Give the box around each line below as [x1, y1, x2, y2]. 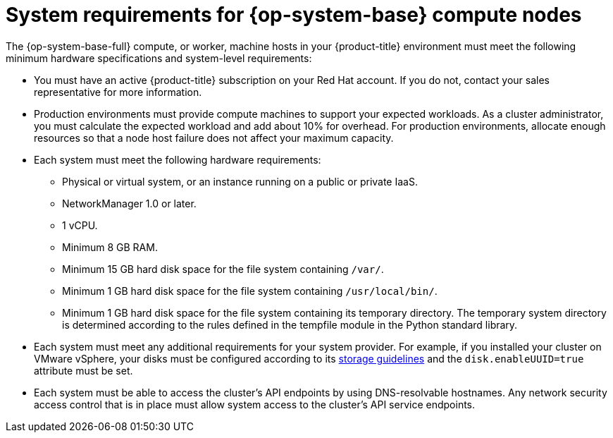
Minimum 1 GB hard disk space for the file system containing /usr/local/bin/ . [62, 284, 438, 297]
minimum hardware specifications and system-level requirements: [6, 51, 312, 64]
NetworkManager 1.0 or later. [62, 197, 197, 209]
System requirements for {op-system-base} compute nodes [6, 3, 582, 27]
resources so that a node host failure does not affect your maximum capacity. [34, 131, 394, 144]
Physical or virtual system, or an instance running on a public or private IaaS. [62, 175, 418, 188]
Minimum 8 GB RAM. [62, 241, 158, 253]
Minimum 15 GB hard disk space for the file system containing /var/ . [62, 262, 384, 275]
